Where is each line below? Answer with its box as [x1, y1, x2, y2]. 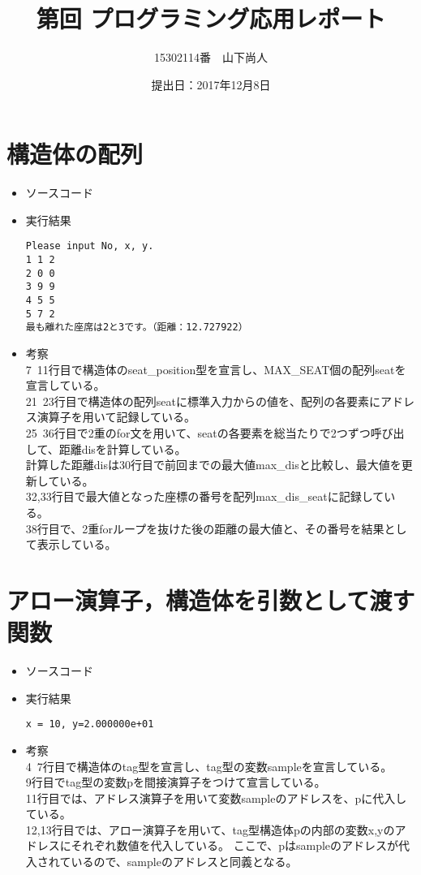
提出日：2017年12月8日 [151, 75, 271, 93]
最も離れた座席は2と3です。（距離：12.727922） [25, 321, 248, 334]
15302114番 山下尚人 [154, 49, 268, 66]
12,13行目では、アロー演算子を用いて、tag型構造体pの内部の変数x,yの [25, 821, 395, 838]
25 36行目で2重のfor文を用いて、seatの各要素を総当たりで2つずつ [25, 425, 371, 441]
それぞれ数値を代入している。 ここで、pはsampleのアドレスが [71, 837, 399, 854]
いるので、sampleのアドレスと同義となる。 [71, 853, 298, 870]
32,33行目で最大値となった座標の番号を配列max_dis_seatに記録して [25, 488, 384, 505]
